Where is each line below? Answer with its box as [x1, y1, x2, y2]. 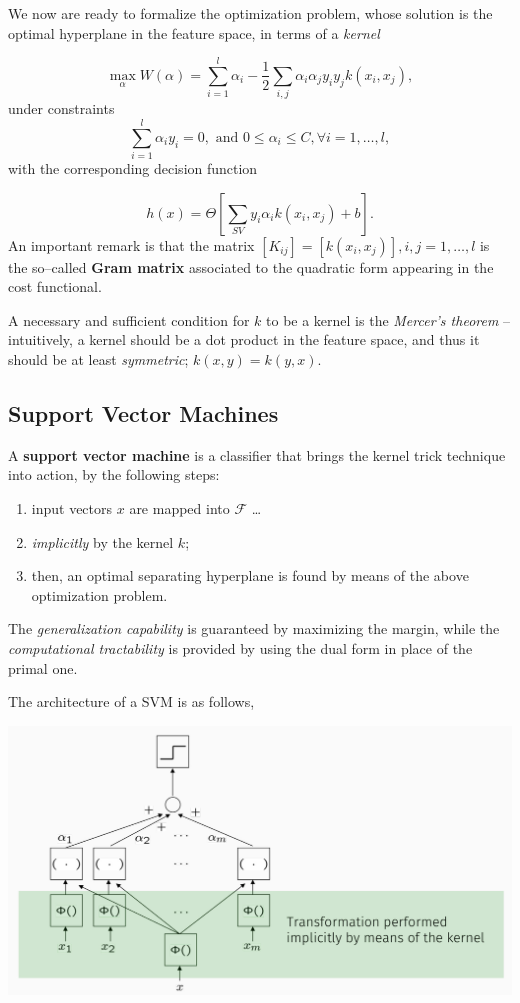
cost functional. [8, 276, 102, 297]
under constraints [8, 98, 115, 119]
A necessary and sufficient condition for [8, 309, 250, 330]
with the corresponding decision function [8, 158, 258, 179]
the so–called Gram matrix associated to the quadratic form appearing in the [8, 256, 494, 277]
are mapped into [129, 497, 230, 518]
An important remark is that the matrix [8, 234, 255, 255]
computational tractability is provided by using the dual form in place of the [8, 637, 473, 658]
